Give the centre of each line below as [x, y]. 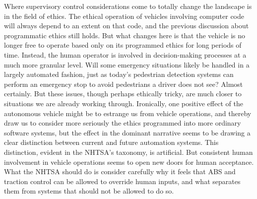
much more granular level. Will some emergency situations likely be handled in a [127, 64]
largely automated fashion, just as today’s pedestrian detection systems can [119, 74]
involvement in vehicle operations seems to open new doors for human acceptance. [129, 162]
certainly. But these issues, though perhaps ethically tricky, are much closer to [123, 94]
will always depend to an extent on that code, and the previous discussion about [127, 26]
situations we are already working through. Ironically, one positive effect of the [124, 103]
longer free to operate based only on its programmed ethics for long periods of [123, 45]
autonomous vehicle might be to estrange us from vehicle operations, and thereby [128, 113]
